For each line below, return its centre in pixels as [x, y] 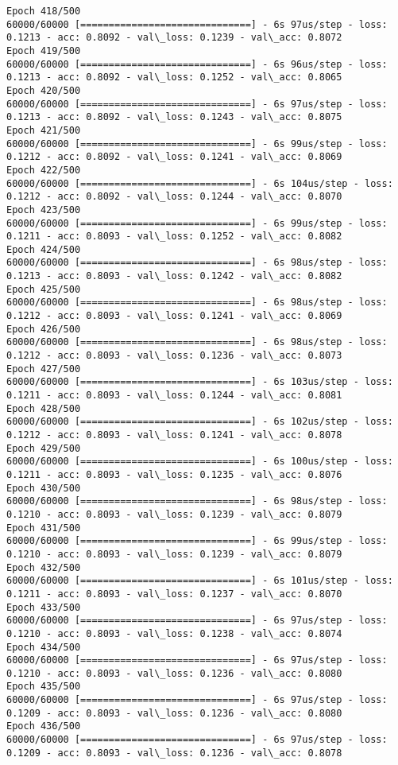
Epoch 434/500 [44, 647]
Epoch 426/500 [44, 329]
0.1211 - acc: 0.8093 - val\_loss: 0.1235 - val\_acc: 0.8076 [174, 474]
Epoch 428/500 [44, 408]
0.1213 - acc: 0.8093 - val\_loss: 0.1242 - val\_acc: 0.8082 [174, 276]
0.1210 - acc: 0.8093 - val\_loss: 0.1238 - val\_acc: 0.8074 [174, 633]
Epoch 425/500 [44, 289]
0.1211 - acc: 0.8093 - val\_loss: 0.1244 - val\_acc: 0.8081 [174, 396]
